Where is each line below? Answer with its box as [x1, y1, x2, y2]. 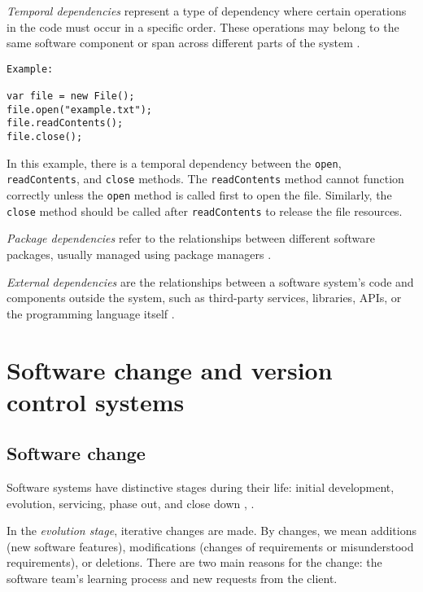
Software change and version [7, 353, 333, 386]
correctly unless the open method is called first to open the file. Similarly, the [7, 186, 392, 204]
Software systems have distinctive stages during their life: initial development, [7, 479, 395, 496]
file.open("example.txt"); [7, 103, 152, 116]
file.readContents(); [7, 117, 124, 129]
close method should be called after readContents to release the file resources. [7, 202, 403, 219]
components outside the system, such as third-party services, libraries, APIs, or [7, 289, 402, 306]
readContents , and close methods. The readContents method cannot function [7, 170, 404, 187]
